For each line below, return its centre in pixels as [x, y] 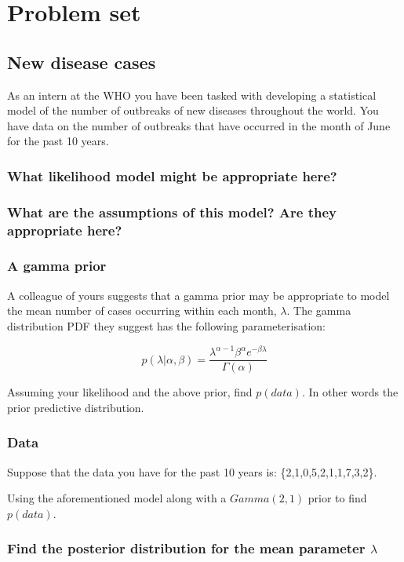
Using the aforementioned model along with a [117, 498]
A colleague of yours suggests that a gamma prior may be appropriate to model [198, 295]
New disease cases [82, 62]
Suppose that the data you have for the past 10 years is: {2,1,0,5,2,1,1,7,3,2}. [192, 471]
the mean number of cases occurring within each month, [142, 310]
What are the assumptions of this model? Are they [172, 212]
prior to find [337, 498]
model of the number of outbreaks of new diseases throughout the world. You [193, 110]
